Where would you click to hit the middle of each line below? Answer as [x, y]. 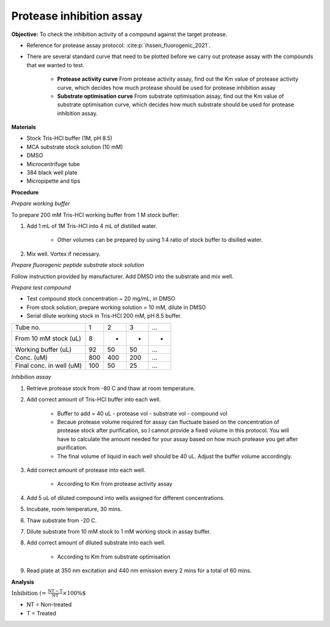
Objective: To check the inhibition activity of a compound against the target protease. [119, 34]
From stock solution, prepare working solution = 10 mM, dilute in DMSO [116, 307]
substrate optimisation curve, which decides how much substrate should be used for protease [176, 105]
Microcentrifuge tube [53, 164]
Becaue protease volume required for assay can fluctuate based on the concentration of [168, 422]
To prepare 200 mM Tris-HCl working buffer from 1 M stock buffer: [95, 215]
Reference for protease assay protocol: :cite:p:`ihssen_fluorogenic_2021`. [119, 45]
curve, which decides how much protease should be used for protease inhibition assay [167, 87]
